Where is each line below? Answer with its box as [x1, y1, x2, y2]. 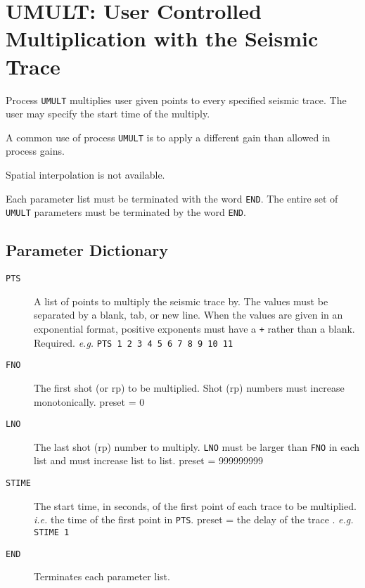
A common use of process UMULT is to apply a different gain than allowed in [6, 129, 331, 144]
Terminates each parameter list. [34, 569, 170, 584]
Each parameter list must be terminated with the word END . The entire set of [6, 191, 338, 205]
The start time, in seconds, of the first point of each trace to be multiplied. [34, 498, 357, 513]
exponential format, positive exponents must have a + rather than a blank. [34, 321, 355, 335]
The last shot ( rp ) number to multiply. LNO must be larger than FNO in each [34, 439, 360, 454]
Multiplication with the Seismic [6, 24, 319, 53]
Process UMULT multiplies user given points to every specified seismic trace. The [6, 92, 347, 107]
